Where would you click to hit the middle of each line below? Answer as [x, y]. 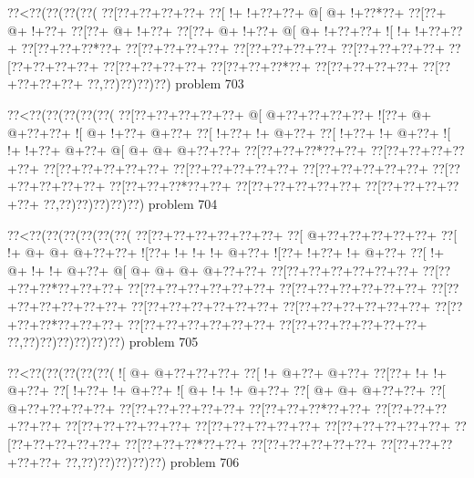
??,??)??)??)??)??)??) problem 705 [103, 342]
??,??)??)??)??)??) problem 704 [130, 203]
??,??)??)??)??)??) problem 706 [152, 461]
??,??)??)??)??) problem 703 [165, 83]
